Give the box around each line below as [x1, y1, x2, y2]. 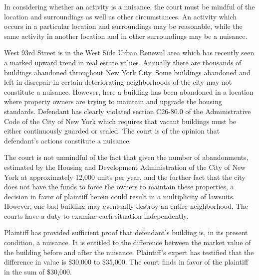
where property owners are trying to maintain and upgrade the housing [4, 96, 222, 107]
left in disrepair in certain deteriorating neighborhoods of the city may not [4, 77, 232, 87]
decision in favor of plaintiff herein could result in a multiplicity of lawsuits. [4, 191, 235, 201]
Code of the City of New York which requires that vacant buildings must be [4, 116, 237, 126]
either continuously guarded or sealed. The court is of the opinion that [4, 126, 220, 136]
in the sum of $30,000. [4, 266, 72, 277]
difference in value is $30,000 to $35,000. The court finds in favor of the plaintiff [4, 257, 249, 267]
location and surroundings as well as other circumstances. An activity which [4, 11, 237, 21]
